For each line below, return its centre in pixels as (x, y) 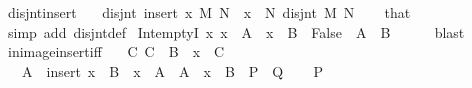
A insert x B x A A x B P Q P (172, 70)
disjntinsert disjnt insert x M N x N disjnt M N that (209, 12)
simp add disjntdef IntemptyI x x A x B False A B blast (236, 31)
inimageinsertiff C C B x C (116, 51)
